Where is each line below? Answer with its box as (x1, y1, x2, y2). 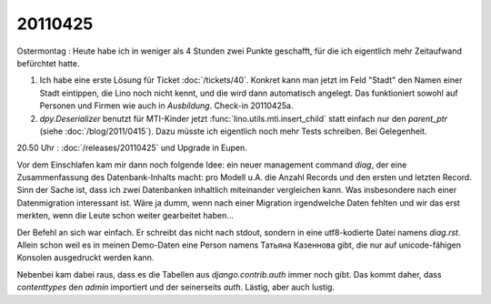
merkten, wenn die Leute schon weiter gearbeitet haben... (16, 210, 234, 221)
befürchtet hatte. (16, 57, 80, 68)
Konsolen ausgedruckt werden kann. (16, 252, 155, 263)
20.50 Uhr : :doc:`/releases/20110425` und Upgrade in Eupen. (16, 142, 247, 154)
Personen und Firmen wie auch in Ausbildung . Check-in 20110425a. (39, 100, 295, 111)
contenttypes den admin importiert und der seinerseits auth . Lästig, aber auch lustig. (16, 282, 336, 293)
